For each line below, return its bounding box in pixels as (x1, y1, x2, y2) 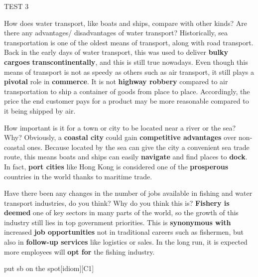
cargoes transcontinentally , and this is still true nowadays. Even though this (4, 56, 248, 67)
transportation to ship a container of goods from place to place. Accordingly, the (4, 86, 250, 96)
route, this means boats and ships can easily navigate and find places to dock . (4, 151, 248, 162)
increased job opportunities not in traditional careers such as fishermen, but (4, 227, 244, 237)
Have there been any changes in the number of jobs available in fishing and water (4, 188, 253, 198)
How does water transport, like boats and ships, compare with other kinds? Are (4, 17, 247, 28)
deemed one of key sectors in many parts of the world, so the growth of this (4, 207, 239, 218)
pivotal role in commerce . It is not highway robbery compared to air (4, 76, 228, 87)
